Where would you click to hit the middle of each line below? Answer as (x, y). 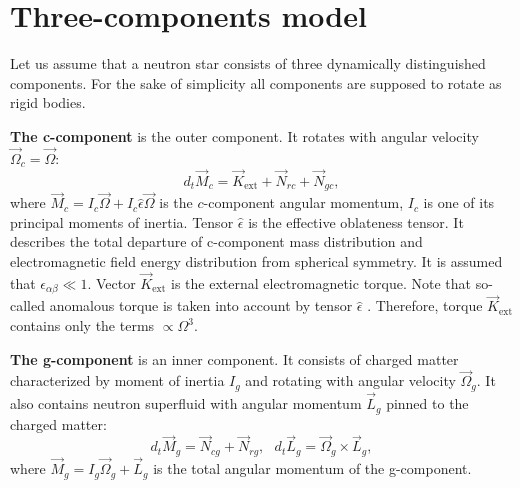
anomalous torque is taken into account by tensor (201, 305)
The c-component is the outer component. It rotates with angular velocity (244, 135)
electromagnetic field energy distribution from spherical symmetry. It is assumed (256, 260)
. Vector (111, 282)
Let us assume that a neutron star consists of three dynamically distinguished (248, 63)
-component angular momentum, (303, 202)
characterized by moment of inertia (117, 380)
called (27, 305)
